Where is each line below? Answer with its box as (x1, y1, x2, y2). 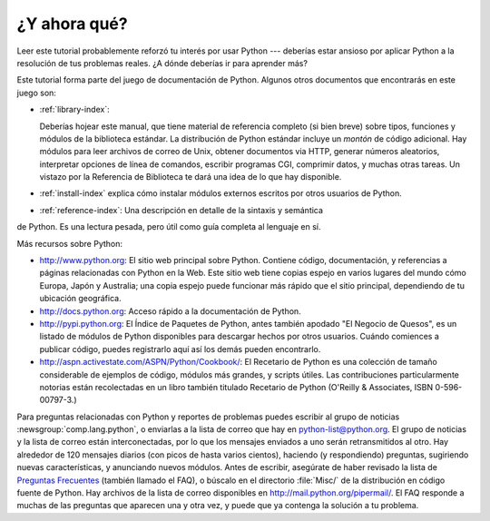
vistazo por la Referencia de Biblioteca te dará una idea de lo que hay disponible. (39, 172, 342, 182)
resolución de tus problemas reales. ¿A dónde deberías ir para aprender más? (16, 57, 309, 68)
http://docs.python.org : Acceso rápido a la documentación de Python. (39, 305, 301, 317)
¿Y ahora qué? (16, 14, 128, 34)
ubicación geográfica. (39, 293, 122, 304)
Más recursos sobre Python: (16, 238, 122, 249)
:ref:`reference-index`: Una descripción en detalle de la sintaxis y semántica (39, 204, 324, 215)
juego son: (16, 87, 56, 98)
